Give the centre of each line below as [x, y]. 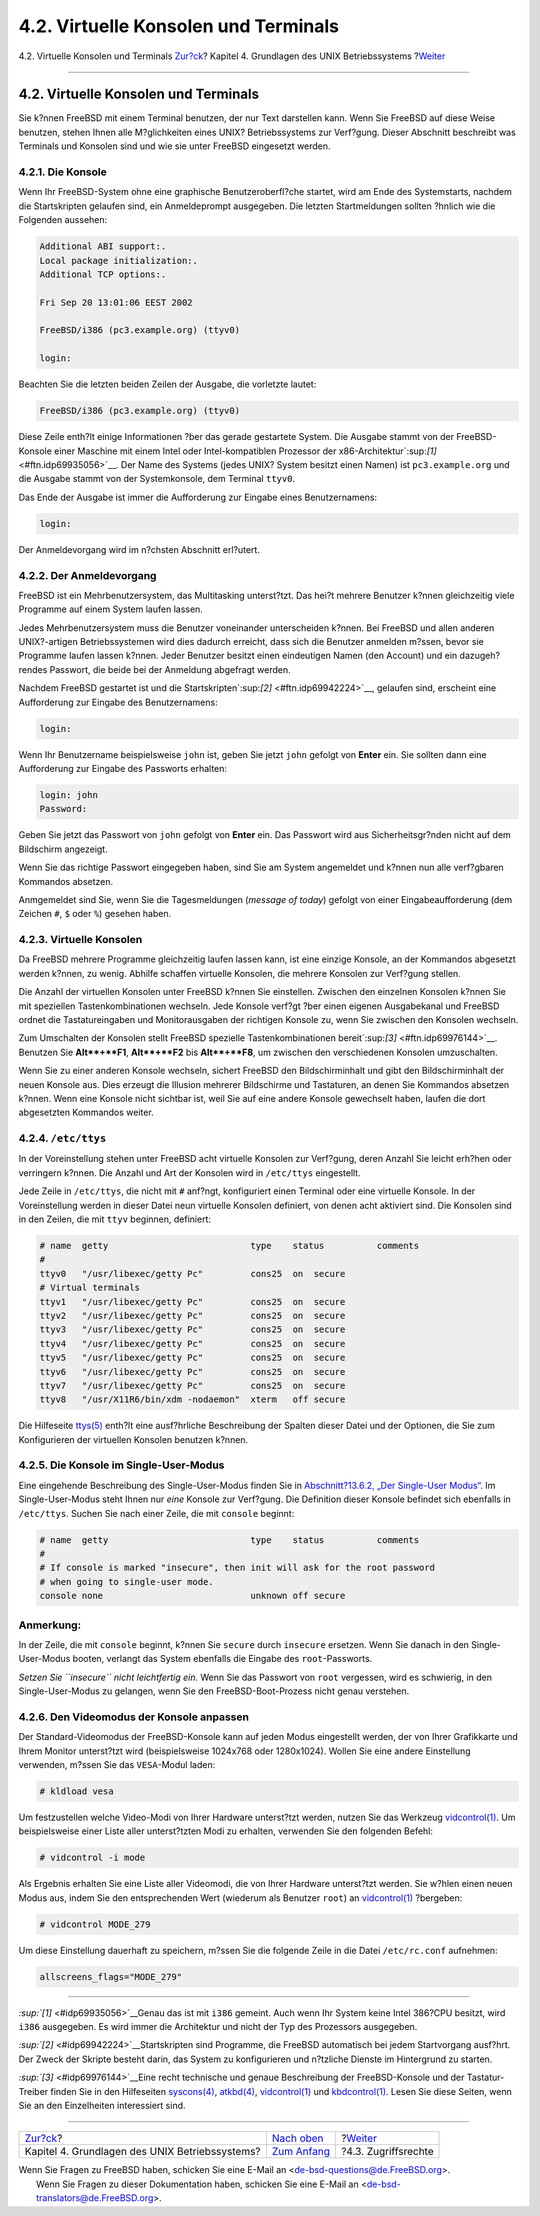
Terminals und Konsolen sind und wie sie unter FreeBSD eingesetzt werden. [174, 146]
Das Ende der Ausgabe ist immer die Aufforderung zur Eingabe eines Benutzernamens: [198, 497]
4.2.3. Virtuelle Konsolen [80, 940]
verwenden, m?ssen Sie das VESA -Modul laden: [117, 1764]
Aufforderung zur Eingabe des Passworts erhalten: [123, 768]
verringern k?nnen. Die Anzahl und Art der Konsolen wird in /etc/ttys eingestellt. [189, 1172]
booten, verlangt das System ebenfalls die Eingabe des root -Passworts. [222, 1659]
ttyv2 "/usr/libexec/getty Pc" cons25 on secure [192, 1315]
